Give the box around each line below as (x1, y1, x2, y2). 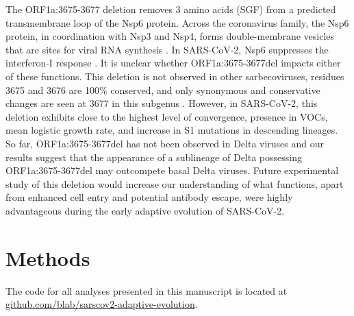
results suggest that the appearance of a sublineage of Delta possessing (5, 149, 302, 164)
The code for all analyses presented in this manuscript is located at (5, 283, 288, 297)
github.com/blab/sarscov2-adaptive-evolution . (5, 297, 198, 311)
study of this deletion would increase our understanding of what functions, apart (5, 176, 344, 191)
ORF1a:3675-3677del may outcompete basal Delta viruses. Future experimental (5, 163, 339, 178)
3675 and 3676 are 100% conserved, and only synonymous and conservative (5, 82, 320, 97)
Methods (5, 243, 90, 271)
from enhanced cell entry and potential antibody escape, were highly (5, 190, 293, 204)
